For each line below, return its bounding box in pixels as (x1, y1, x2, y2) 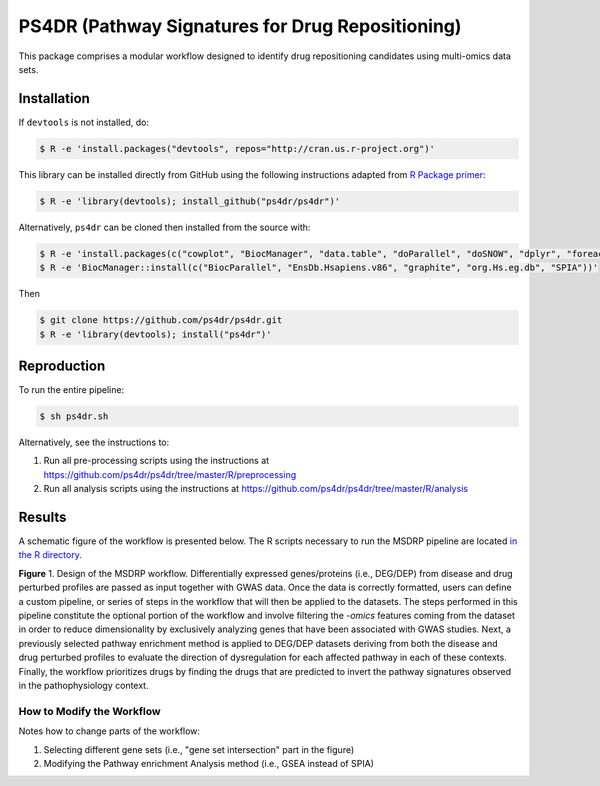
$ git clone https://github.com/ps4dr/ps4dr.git (39, 315, 283, 326)
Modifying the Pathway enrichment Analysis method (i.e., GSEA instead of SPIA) (43, 757, 375, 769)
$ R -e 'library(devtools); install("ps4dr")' (39, 328, 272, 340)
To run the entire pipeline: (18, 384, 125, 396)
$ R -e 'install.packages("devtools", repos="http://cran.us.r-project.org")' (39, 143, 435, 154)
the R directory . (18, 549, 82, 561)
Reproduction (18, 357, 106, 374)
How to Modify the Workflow (18, 704, 161, 718)
